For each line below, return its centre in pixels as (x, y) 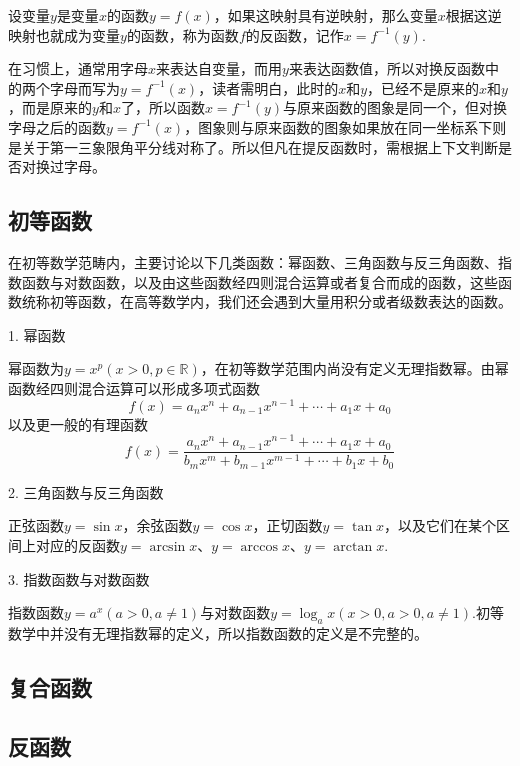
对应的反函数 (77, 544)
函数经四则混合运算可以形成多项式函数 (134, 387)
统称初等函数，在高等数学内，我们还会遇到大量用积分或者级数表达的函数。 (266, 301)
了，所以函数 (162, 107)
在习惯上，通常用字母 (78, 68)
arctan (353, 546)
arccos (259, 546)
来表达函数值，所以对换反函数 (386, 68)
